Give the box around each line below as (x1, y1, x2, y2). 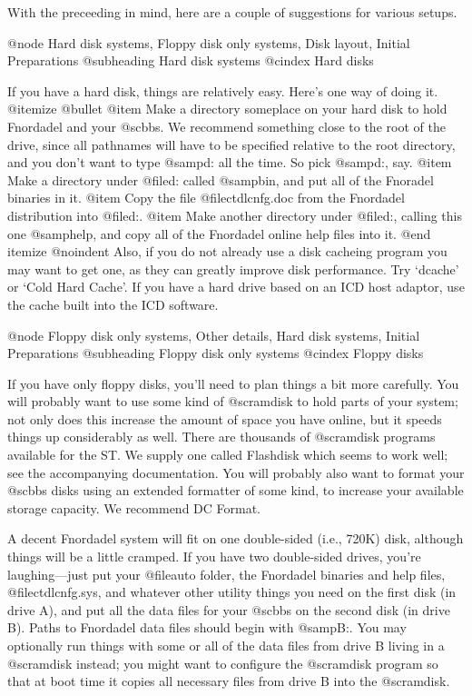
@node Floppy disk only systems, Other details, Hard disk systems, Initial (7, 325, 420, 344)
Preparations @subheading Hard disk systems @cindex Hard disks (7, 51, 374, 70)
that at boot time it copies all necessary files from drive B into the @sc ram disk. (7, 671, 450, 691)
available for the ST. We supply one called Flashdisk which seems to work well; (7, 445, 448, 464)
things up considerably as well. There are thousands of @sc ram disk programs (7, 427, 436, 446)
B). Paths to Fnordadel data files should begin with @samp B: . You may (7, 618, 407, 637)
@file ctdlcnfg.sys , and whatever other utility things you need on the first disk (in (7, 582, 457, 602)
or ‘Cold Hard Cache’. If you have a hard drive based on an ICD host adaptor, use (7, 277, 465, 296)
